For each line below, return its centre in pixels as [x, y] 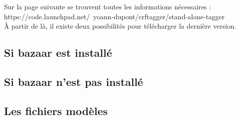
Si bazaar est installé [58, 53]
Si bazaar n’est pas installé [74, 81]
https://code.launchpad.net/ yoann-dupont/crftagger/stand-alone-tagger [114, 16]
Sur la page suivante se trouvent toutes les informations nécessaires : [108, 6]
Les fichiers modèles [56, 110]
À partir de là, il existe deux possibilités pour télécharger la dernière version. [120, 26]
